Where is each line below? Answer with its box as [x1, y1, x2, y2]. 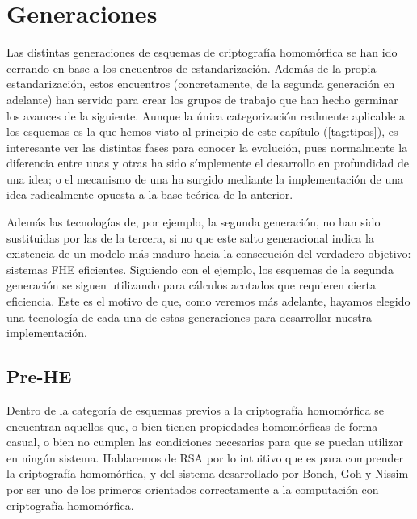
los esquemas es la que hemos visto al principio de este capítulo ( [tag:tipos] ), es [6, 123, 398, 140]
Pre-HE [6, 364, 72, 389]
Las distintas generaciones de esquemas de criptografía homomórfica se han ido [6, 44, 398, 61]
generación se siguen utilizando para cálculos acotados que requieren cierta [6, 276, 377, 293]
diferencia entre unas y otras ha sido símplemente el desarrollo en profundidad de [6, 154, 410, 171]
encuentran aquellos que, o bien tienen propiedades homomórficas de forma [6, 417, 378, 434]
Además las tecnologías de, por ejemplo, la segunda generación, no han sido [6, 213, 381, 230]
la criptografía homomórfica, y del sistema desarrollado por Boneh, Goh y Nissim [6, 465, 409, 482]
